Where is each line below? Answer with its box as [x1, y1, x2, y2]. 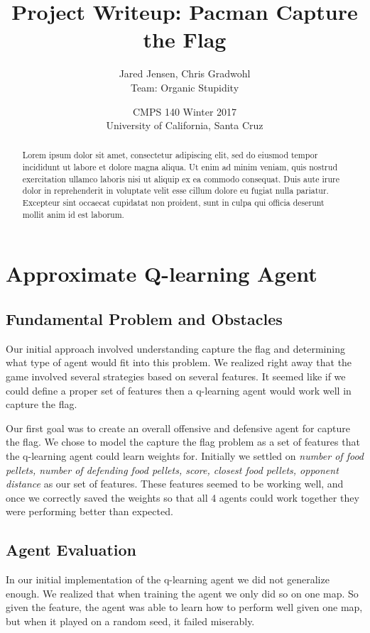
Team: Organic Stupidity [130, 79, 239, 94]
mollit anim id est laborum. [22, 208, 124, 220]
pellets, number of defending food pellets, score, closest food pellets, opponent [6, 462, 339, 477]
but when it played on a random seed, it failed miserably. [6, 613, 255, 628]
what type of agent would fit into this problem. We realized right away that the [6, 355, 352, 370]
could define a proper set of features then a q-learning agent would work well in [6, 382, 352, 397]
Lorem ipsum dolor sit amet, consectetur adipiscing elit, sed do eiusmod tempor [22, 149, 318, 161]
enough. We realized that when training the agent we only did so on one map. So [6, 585, 359, 600]
